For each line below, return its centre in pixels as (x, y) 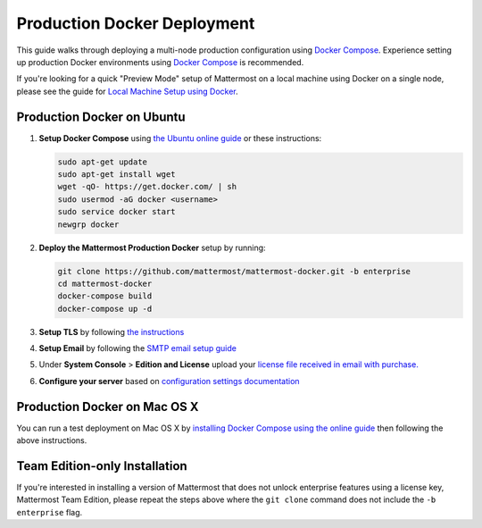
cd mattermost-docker (105, 283)
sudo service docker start (116, 212)
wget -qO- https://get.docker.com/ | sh (147, 187)
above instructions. (52, 440)
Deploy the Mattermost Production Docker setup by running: (153, 247)
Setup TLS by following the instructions (112, 331)
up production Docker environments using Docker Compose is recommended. (160, 62)
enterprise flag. (50, 512)
